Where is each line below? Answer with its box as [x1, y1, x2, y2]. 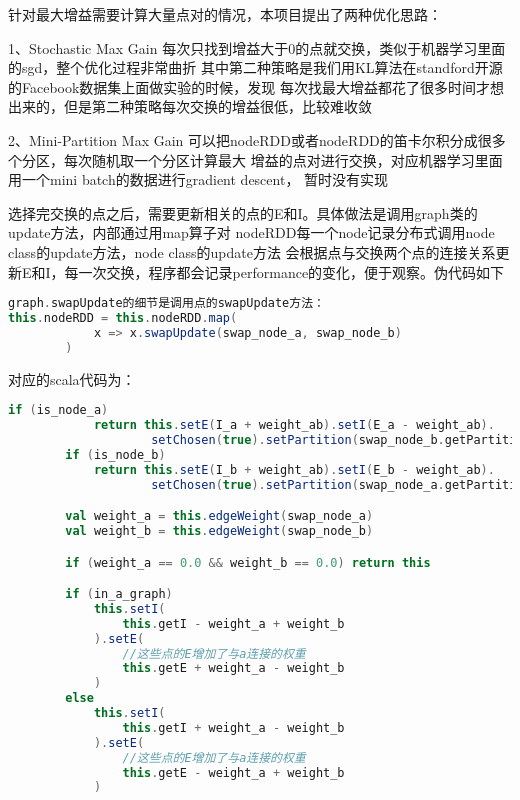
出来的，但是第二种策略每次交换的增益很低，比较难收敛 [8, 96, 372, 117]
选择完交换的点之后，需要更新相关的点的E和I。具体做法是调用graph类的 [8, 202, 478, 223]
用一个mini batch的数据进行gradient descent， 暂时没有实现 [8, 169, 389, 190]
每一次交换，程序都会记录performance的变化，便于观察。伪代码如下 [64, 261, 505, 282]
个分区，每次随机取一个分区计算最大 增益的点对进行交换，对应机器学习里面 [8, 149, 503, 170]
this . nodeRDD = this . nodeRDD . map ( [8, 311, 238, 325]
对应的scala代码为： [8, 368, 136, 389]
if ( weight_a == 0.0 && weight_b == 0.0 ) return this [65, 555, 431, 570]
